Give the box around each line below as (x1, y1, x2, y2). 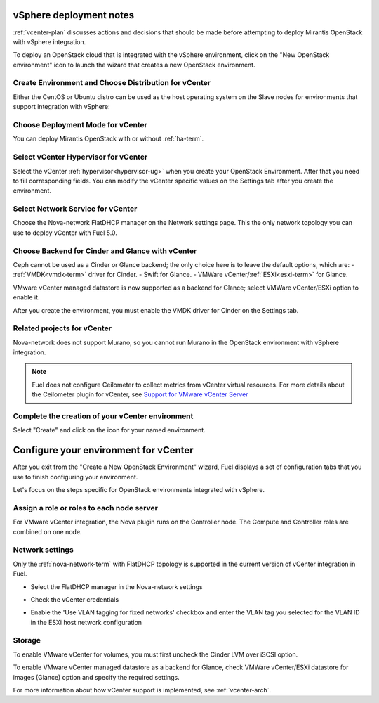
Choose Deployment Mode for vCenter (13, 120, 147, 129)
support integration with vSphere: (13, 103, 110, 111)
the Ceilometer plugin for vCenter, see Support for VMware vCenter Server (32, 390, 248, 399)
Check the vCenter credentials (30, 595, 119, 604)
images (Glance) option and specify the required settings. (13, 673, 180, 681)
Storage (13, 636, 41, 645)
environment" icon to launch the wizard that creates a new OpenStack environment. (13, 60, 255, 69)
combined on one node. (13, 527, 82, 536)
